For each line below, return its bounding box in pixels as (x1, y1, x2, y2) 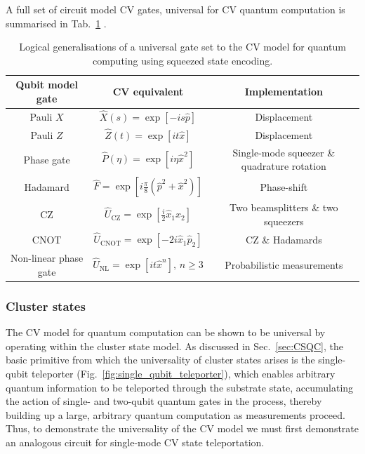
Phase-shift (260, 179, 308, 194)
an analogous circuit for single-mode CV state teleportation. (6, 435, 265, 449)
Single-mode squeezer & (232, 145, 336, 159)
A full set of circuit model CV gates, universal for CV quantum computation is (6, 2, 345, 16)
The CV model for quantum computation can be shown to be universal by (6, 325, 326, 340)
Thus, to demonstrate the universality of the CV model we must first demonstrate (6, 421, 359, 436)
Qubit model (15, 77, 78, 92)
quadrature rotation (241, 159, 326, 173)
